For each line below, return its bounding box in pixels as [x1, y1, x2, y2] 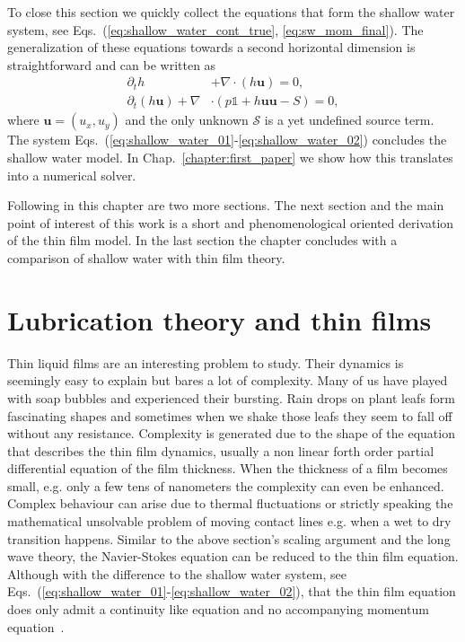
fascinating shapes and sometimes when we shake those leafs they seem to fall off [7, 406, 452, 425]
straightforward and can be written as [7, 55, 216, 74]
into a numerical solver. [7, 165, 136, 184]
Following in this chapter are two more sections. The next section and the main [7, 196, 444, 215]
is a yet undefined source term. [264, 110, 434, 129]
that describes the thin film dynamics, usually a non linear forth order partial [7, 441, 434, 460]
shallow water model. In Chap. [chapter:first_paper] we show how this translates [7, 148, 453, 167]
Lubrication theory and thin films [7, 301, 432, 338]
